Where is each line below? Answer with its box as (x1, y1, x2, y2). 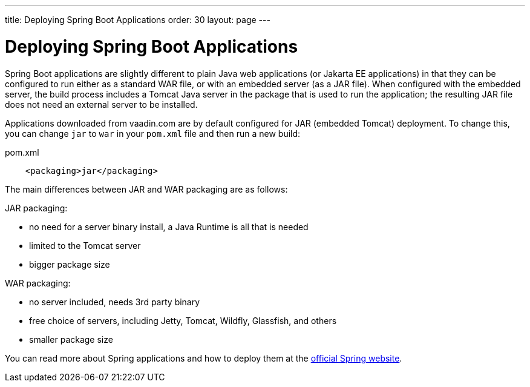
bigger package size (29, 259, 110, 270)
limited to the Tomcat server (29, 240, 141, 251)
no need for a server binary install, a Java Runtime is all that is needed (29, 221, 309, 232)
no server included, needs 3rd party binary (29, 296, 200, 307)
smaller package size (29, 334, 113, 345)
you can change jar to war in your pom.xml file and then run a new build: (5, 128, 301, 139)
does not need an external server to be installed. (5, 99, 198, 110)
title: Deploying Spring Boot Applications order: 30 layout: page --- (5, 15, 270, 25)
